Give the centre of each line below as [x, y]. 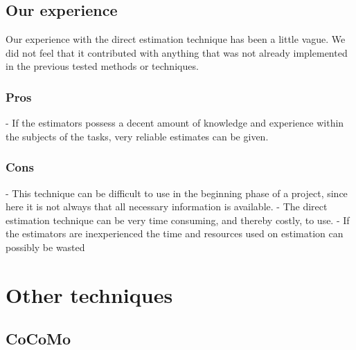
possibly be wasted [45, 247]
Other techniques [89, 294]
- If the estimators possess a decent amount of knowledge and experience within [175, 123]
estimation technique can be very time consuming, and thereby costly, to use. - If [178, 220]
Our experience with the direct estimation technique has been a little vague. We [176, 39]
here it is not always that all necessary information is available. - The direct [167, 206]
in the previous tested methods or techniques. [102, 66]
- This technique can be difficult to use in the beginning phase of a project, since [177, 193]
